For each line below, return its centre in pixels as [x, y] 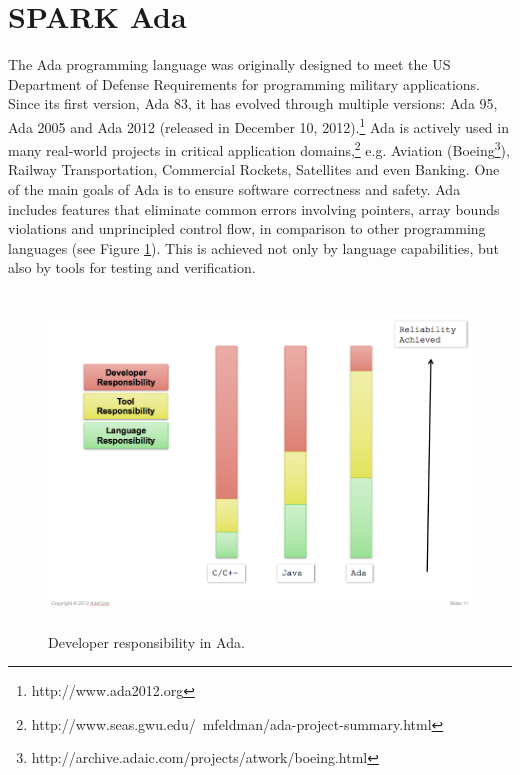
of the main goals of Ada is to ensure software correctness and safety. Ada [234, 189]
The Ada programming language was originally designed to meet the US [229, 64]
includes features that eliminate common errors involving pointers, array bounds [254, 208]
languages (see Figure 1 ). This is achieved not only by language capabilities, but [254, 247]
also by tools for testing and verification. [132, 267]
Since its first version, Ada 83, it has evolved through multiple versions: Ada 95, [253, 103]
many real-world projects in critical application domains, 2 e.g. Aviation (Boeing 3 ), [259, 148]
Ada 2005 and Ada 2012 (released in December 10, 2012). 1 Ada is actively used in [258, 125]
